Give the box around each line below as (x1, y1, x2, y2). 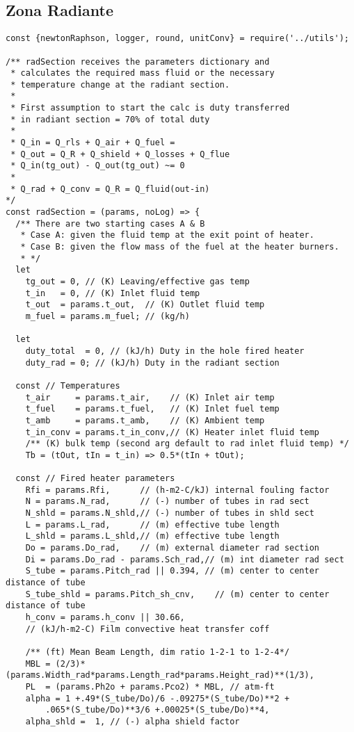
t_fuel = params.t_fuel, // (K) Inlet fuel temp (25, 404, 280, 414)
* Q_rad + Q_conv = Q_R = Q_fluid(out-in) (10, 184, 210, 194)
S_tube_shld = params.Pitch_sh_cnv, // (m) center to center (25, 589, 330, 599)
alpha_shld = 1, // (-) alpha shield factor (25, 716, 240, 726)
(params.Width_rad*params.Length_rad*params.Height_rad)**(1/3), (6, 670, 314, 681)
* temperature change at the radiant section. (10, 79, 230, 90)
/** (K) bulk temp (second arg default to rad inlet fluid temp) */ (25, 439, 349, 449)
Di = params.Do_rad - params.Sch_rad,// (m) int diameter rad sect (25, 554, 344, 564)
